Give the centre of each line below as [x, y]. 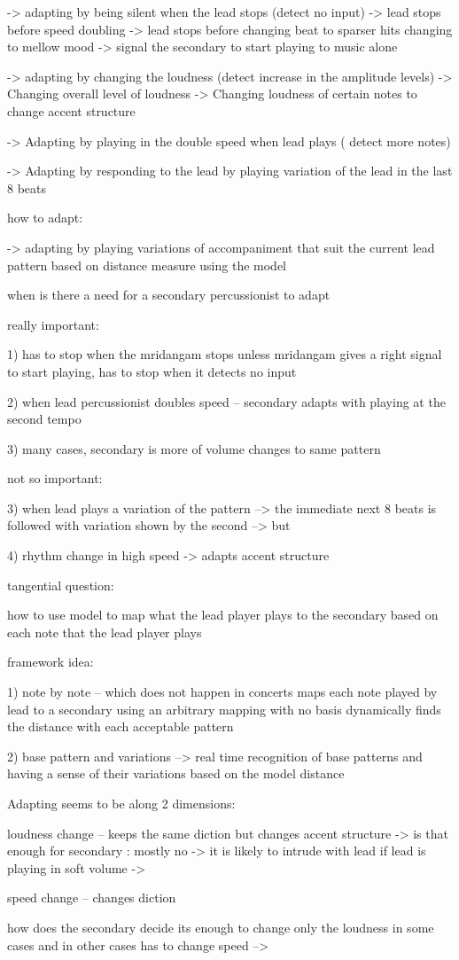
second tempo [44, 419]
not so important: [55, 478]
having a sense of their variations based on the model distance [176, 773]
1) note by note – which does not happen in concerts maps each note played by [222, 692]
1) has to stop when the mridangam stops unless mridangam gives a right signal [225, 354]
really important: [53, 324]
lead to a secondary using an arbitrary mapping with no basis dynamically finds [224, 709]
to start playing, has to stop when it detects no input [152, 371]
